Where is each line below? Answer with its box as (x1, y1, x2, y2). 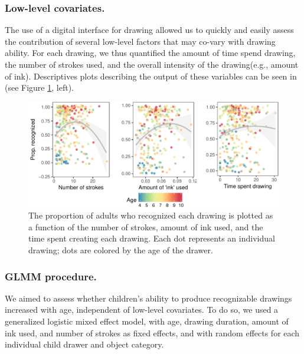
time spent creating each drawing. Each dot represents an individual (28, 232, 275, 244)
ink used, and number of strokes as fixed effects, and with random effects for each (5, 326, 300, 339)
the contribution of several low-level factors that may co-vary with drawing (5, 35, 276, 47)
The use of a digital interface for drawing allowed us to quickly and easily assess (5, 24, 294, 36)
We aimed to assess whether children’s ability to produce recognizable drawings (5, 292, 292, 304)
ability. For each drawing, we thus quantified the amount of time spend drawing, (5, 47, 296, 59)
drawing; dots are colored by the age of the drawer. (28, 244, 213, 256)
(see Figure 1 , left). (5, 81, 74, 94)
